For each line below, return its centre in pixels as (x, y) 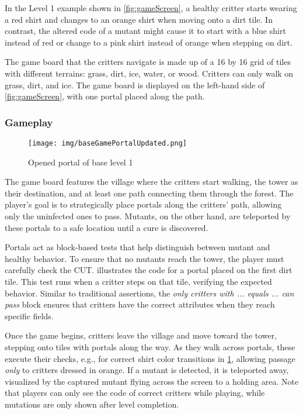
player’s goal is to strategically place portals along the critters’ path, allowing (143, 204)
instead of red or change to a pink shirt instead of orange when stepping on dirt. (149, 42)
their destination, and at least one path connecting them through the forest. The (149, 193)
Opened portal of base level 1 (81, 162)
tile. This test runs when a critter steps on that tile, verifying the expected (138, 281)
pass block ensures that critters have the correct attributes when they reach (140, 304)
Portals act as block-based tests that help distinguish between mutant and (137, 247)
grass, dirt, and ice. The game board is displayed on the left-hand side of (135, 84)
